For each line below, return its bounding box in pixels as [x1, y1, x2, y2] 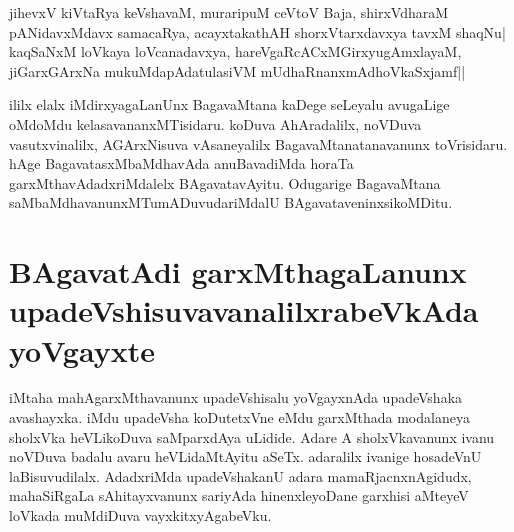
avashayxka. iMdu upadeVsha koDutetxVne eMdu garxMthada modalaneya [9, 407, 470, 428]
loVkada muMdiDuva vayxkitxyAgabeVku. [9, 505, 272, 525]
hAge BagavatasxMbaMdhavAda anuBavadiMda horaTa [9, 153, 354, 174]
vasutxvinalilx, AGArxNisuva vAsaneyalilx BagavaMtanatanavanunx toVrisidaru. [9, 133, 508, 154]
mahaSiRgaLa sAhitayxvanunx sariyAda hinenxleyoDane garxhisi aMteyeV [9, 485, 469, 506]
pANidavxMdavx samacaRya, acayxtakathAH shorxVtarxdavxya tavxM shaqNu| [9, 21, 506, 42]
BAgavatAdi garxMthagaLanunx [9, 251, 467, 292]
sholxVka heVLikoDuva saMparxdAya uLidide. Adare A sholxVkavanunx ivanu [9, 426, 495, 447]
